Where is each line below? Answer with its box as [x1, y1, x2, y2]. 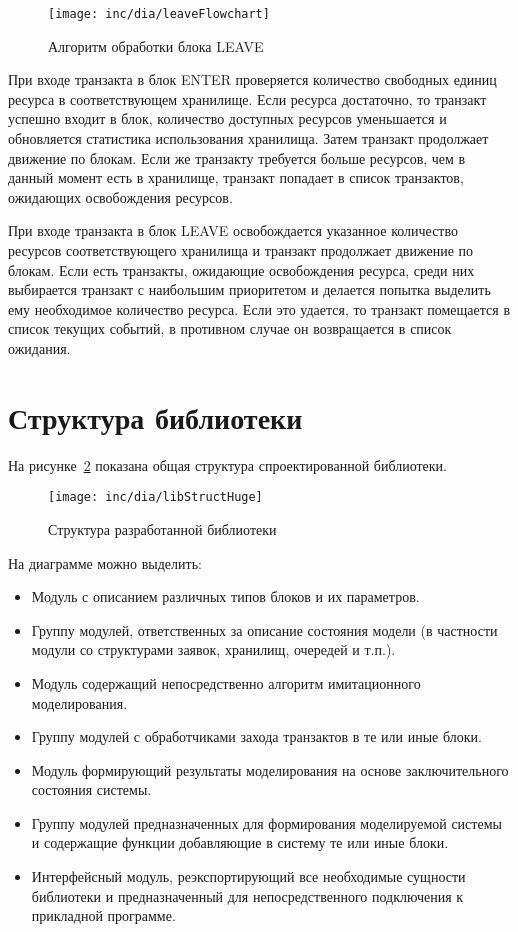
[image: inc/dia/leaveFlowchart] [48, 7, 270, 21]
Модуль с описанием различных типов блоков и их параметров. [31, 586, 420, 607]
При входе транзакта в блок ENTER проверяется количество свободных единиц [8, 69, 497, 90]
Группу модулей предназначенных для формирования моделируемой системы [31, 812, 502, 833]
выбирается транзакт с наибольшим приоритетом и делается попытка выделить [8, 279, 491, 300]
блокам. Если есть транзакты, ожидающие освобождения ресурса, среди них [8, 259, 475, 280]
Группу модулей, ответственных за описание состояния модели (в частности [31, 619, 498, 640]
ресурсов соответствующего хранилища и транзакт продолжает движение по [8, 240, 474, 260]
